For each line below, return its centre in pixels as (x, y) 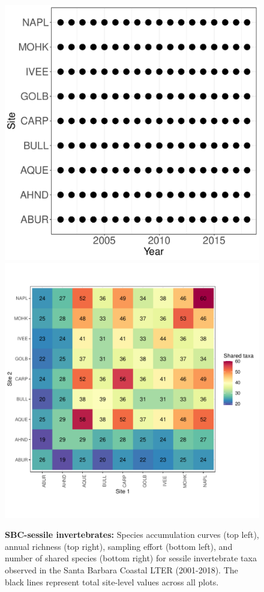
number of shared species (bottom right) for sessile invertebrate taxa (131, 558)
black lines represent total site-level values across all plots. (112, 581)
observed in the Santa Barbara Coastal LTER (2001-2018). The (121, 569)
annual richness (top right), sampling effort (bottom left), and (119, 546)
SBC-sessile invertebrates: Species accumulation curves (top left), (132, 535)
